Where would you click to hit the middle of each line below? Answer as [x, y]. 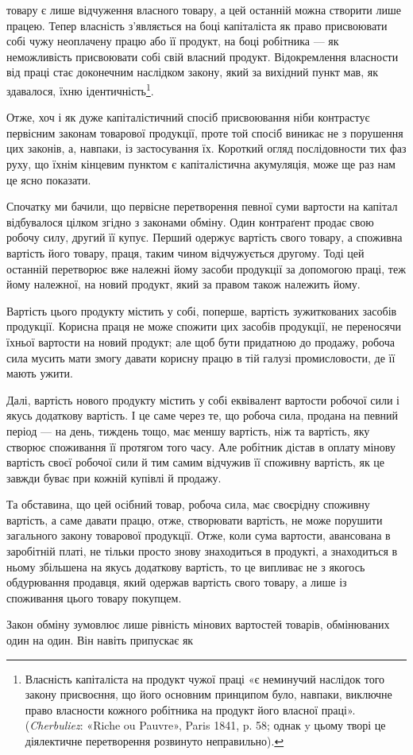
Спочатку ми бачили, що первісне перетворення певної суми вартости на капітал [202, 206]
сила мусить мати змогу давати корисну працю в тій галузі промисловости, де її [201, 357]
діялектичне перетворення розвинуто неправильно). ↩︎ [154, 741]
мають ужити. [40, 373]
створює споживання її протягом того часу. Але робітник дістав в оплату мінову [201, 446]
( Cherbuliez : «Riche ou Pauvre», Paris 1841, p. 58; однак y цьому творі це [205, 725]
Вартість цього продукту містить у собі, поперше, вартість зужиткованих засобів [202, 310]
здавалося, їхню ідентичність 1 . [80, 89]
